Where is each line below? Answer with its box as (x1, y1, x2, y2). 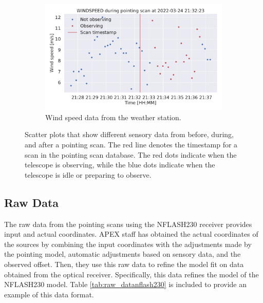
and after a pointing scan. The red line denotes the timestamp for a (25, 139, 238, 150)
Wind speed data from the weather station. (45, 111, 181, 122)
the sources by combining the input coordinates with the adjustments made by (4, 238, 252, 249)
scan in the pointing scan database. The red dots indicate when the (25, 149, 237, 160)
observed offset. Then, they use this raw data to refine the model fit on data (4, 259, 244, 269)
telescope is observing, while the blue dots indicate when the (25, 159, 215, 170)
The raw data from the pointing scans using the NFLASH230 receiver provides (4, 218, 252, 229)
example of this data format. (4, 289, 94, 299)
